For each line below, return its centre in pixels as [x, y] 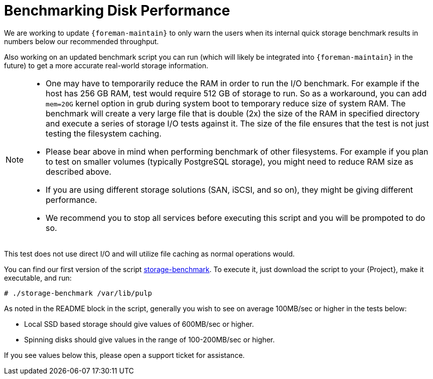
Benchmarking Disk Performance [117, 11]
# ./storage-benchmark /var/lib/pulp [78, 293]
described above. [79, 171]
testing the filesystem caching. [104, 133]
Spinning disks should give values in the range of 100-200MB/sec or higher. [150, 339]
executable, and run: [38, 278]
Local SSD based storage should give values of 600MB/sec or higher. [139, 324]
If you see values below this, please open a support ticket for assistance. [124, 355]
